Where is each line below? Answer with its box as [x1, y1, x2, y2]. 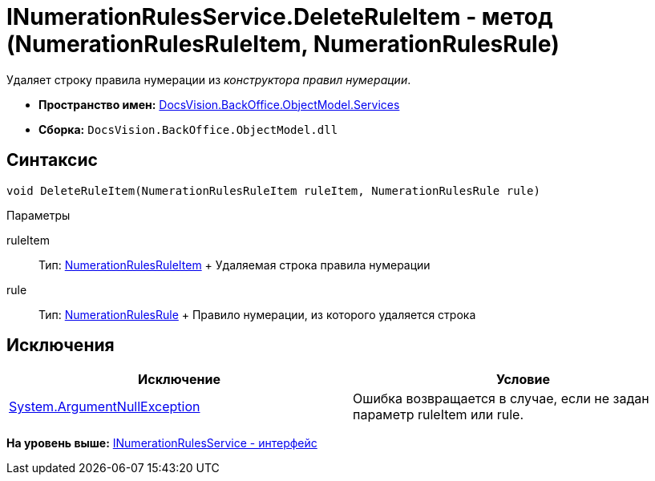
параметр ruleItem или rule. [353, 406, 524, 423]
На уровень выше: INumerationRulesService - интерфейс [6, 436, 317, 451]
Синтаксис [6, 150, 98, 171]
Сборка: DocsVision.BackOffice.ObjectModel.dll [38, 122, 338, 136]
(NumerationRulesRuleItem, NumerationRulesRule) [6, 30, 560, 58]
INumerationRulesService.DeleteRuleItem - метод [6, 3, 553, 30]
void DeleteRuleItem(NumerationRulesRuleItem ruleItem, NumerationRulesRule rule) [6, 184, 540, 197]
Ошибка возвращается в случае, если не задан [353, 390, 649, 407]
